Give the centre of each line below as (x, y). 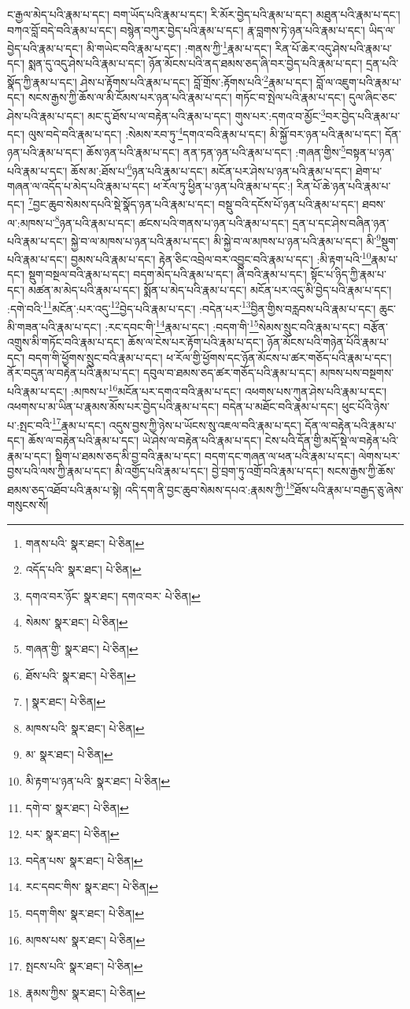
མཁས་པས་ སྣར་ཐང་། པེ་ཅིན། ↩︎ (85, 939)
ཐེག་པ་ (369, 170)
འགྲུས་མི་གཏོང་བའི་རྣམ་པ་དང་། (66, 342)
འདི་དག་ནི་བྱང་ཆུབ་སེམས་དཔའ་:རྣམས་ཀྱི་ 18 (210, 488)
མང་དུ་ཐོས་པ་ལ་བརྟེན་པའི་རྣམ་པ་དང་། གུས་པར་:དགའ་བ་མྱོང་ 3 (207, 114)
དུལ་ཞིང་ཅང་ (373, 97)
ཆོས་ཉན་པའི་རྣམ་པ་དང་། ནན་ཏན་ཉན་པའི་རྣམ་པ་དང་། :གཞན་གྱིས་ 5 (216, 151)
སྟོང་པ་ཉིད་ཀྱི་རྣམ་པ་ (348, 274)
